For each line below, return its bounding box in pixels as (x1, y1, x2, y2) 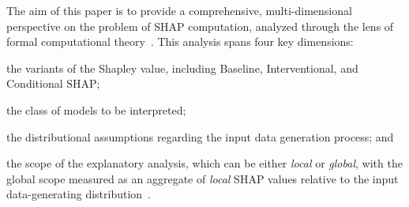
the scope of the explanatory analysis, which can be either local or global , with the (6, 155, 403, 171)
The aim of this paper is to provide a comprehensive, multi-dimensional (6, 2, 352, 18)
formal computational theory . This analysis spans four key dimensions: (6, 33, 354, 50)
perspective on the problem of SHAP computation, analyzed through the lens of (6, 17, 394, 34)
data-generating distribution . (6, 186, 151, 202)
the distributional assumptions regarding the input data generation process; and (6, 128, 394, 145)
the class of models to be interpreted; (6, 101, 186, 118)
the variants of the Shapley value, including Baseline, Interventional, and (6, 59, 358, 76)
